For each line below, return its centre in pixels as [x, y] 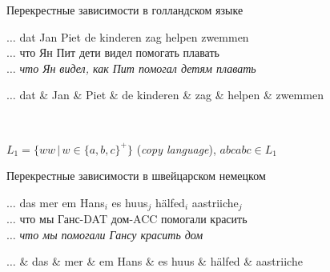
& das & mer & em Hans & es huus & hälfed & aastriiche [161, 261]
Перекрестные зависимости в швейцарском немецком [136, 176]
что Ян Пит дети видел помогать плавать [119, 52]
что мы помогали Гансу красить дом [111, 234]
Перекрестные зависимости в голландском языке [125, 10]
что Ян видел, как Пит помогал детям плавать [138, 68]
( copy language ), [176, 148]
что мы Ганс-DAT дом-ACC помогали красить [133, 219]
